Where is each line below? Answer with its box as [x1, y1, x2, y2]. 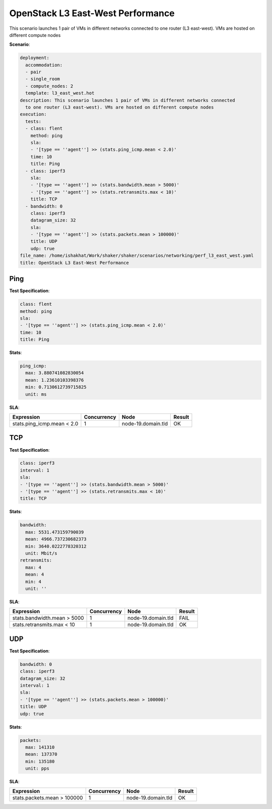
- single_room [25, 76, 60, 82]
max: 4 [25, 564, 42, 570]
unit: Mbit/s [25, 550, 57, 556]
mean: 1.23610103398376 [25, 377, 84, 383]
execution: [20, 112, 47, 117]
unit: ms [25, 391, 47, 397]
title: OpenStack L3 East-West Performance [20, 260, 129, 265]
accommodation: [25, 62, 63, 68]
